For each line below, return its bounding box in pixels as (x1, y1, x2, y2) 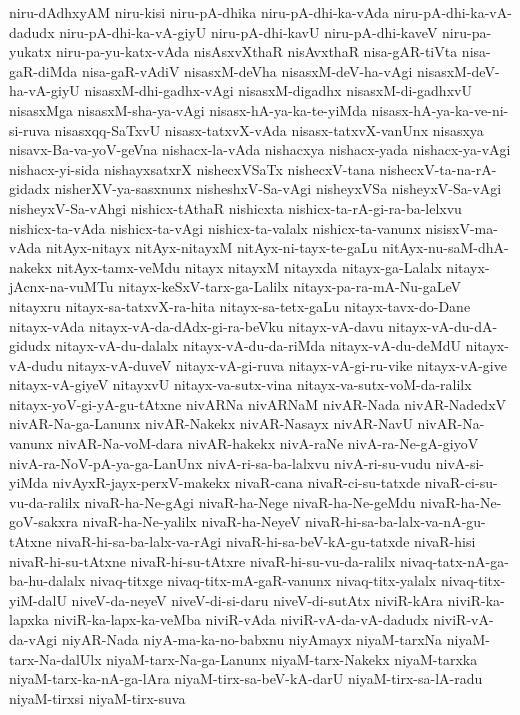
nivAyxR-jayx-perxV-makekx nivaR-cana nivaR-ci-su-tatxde (52, 472, 420, 493)
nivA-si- (435, 452, 485, 473)
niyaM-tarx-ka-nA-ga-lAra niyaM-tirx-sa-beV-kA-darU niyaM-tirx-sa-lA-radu (9, 668, 483, 689)
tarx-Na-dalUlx (9, 648, 102, 669)
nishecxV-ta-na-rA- (379, 158, 497, 179)
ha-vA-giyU (9, 80, 80, 101)
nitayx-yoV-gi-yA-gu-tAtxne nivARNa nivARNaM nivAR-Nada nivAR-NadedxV (9, 393, 507, 414)
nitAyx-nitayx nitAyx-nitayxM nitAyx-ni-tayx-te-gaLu (45, 237, 378, 258)
